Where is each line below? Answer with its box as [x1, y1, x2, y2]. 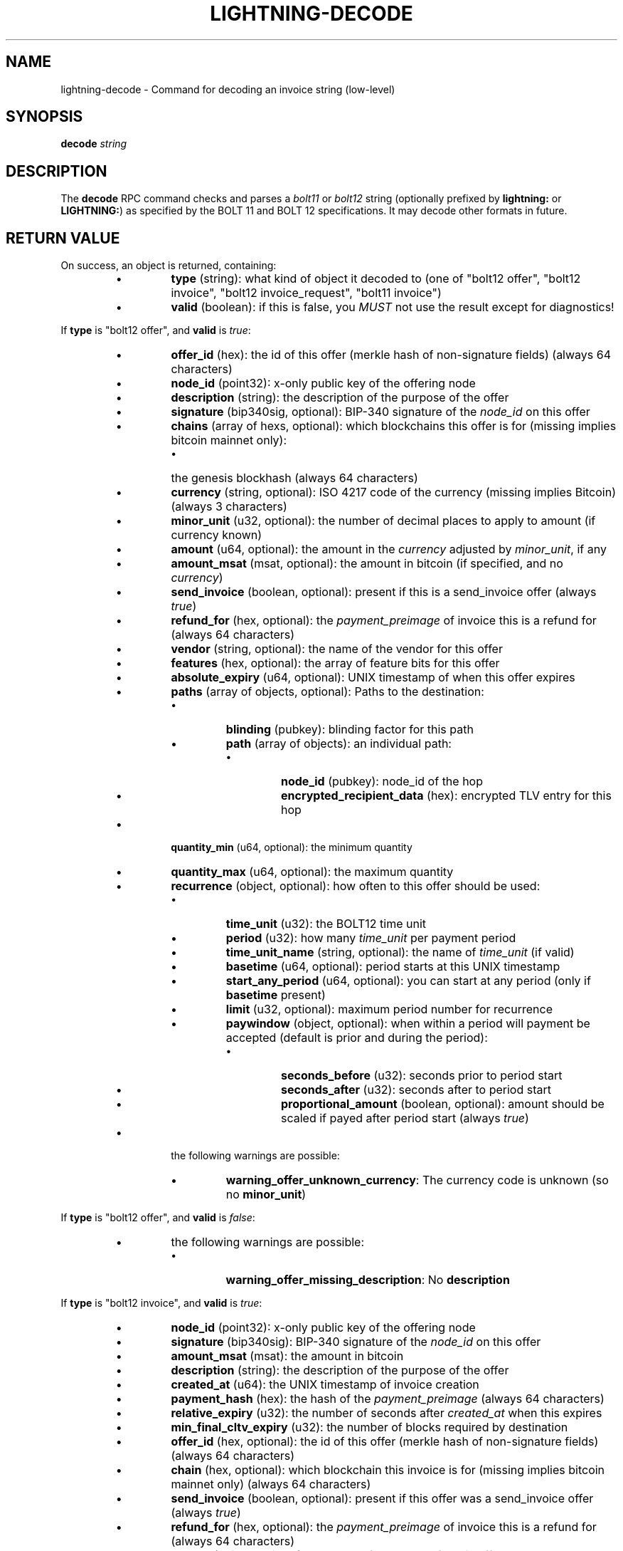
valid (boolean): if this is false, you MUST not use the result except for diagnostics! [171, 300, 614, 315]
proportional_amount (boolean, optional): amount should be [280, 1097, 605, 1112]
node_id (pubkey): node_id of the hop [280, 774, 484, 789]
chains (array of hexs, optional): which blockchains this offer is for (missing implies [171, 419, 617, 434]
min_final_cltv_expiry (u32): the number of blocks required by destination [171, 1420, 568, 1435]
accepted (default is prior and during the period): [225, 1030, 488, 1045]
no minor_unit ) [225, 1187, 307, 1202]
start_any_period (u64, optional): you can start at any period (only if [225, 973, 591, 988]
